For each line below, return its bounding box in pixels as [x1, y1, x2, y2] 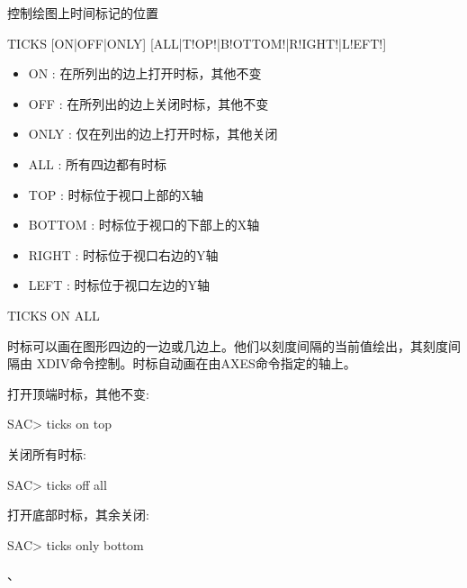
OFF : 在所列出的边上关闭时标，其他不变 [28, 94, 269, 113]
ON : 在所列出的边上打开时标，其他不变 [28, 64, 262, 83]
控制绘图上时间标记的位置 [7, 4, 158, 22]
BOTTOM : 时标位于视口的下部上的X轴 [28, 215, 260, 234]
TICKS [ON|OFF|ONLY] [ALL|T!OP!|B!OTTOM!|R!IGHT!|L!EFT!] [7, 33, 387, 52]
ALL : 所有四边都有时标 [28, 154, 167, 173]
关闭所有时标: [7, 444, 86, 463]
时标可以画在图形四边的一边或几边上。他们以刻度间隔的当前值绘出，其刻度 [7, 336, 448, 355]
